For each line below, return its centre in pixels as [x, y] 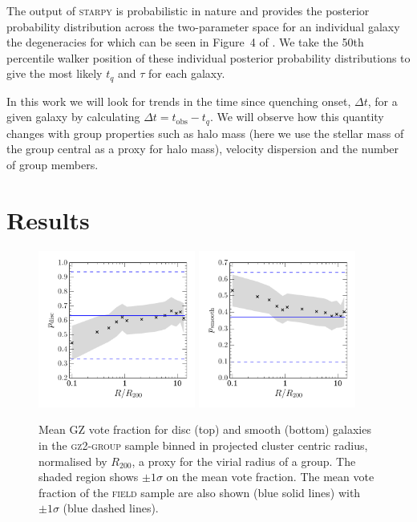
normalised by [73, 461]
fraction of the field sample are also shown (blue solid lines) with [200, 492]
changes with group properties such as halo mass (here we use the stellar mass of [205, 133]
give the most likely [55, 73]
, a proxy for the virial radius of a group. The [244, 461]
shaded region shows [89, 477]
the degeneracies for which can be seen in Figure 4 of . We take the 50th [185, 42]
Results [48, 219]
